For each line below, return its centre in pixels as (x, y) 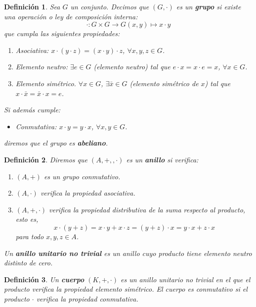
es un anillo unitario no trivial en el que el (185, 279)
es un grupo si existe (209, 6)
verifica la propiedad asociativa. (88, 193)
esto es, (27, 219)
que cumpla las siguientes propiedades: (62, 33)
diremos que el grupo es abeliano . (56, 143)
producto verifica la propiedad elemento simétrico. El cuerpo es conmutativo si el (126, 289)
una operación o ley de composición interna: (71, 16)
